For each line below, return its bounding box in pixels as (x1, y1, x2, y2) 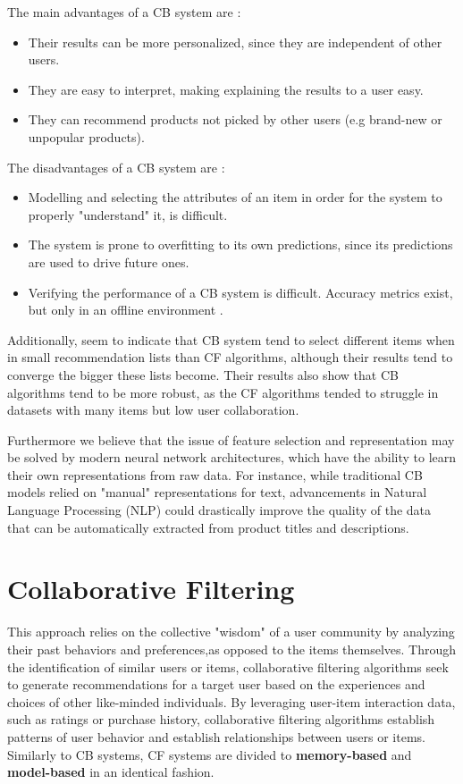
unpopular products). (28, 127, 145, 146)
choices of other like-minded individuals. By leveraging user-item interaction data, (7, 692, 456, 711)
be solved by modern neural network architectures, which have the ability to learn (7, 448, 457, 467)
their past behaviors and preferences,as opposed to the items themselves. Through (7, 639, 457, 658)
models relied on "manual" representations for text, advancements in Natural (7, 483, 427, 502)
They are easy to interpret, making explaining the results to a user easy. (28, 80, 424, 98)
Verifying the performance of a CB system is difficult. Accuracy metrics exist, (28, 282, 453, 301)
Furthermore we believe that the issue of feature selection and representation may (7, 430, 455, 449)
